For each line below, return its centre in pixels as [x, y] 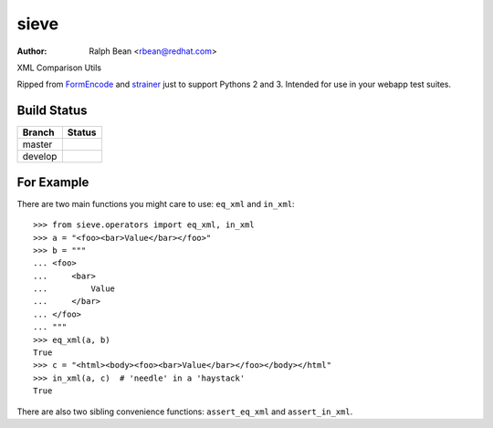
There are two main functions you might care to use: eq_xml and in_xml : [156, 204]
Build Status [52, 111]
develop [40, 157]
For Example [53, 182]
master [37, 144]
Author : [32, 51]
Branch [38, 132]
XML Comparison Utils [59, 68]
